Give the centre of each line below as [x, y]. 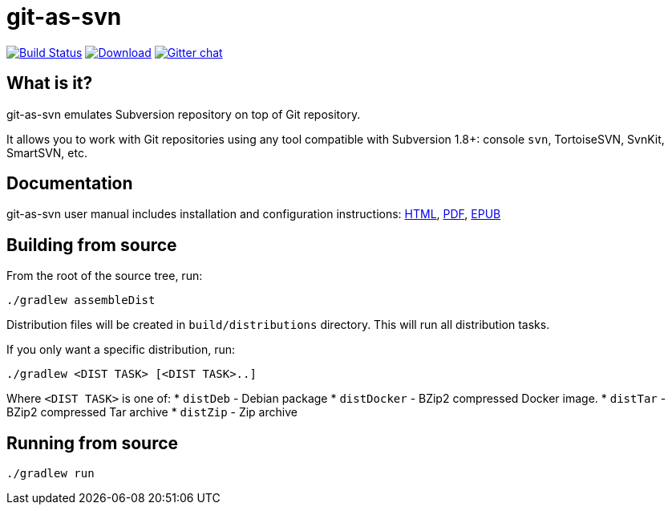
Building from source [92, 245]
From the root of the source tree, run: [105, 276]
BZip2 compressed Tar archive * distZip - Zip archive [152, 412]
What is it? [50, 83]
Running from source [93, 443]
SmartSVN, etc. [47, 152]
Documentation [70, 184]
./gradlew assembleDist [81, 300]
